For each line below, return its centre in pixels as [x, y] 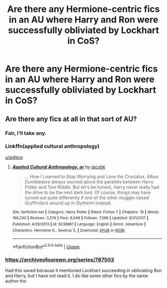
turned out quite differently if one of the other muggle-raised [87, 197]
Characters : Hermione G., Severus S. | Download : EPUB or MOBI [69, 230]
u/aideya [14, 157]
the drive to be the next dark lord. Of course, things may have [88, 192]
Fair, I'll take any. [26, 133]
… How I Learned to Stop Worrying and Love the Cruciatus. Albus [92, 176]
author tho [16, 281]
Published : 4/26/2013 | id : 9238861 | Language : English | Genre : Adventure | [79, 224]
